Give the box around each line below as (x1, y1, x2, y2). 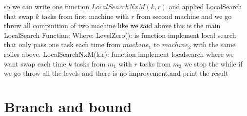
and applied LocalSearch (169, 1, 242, 11)
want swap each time (4, 58, 66, 68)
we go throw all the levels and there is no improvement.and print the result (4, 68, 228, 78)
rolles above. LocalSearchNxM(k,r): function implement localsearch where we (4, 49, 234, 59)
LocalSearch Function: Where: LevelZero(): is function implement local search (4, 30, 236, 40)
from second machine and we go (136, 11, 232, 21)
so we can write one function (4, 1, 90, 11)
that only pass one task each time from (4, 39, 121, 50)
